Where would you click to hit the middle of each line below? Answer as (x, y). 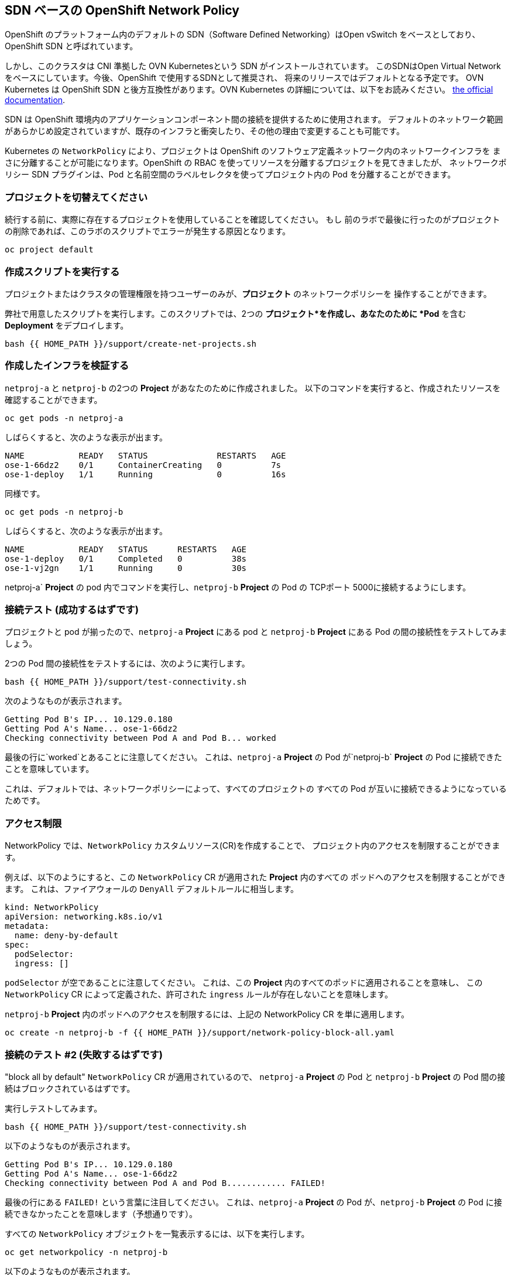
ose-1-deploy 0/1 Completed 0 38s (126, 558)
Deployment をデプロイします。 (67, 325)
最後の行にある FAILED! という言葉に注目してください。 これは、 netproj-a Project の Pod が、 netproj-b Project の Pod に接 (253, 1202)
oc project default (49, 250)
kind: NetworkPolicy (52, 907)
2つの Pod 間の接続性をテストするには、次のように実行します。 (127, 664)
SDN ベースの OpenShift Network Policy (122, 10)
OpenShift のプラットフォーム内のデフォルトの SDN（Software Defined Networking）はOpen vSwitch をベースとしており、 (243, 35)
